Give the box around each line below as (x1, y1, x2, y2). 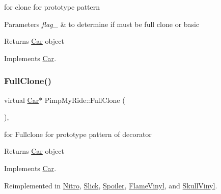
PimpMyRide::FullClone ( (44, 94, 125, 105)
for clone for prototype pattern (4, 2, 100, 12)
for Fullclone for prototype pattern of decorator (4, 128, 152, 139)
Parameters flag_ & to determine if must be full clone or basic (4, 18, 200, 29)
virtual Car (4, 94, 39, 105)
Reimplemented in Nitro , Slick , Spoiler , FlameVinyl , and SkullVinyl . (4, 180, 217, 190)
